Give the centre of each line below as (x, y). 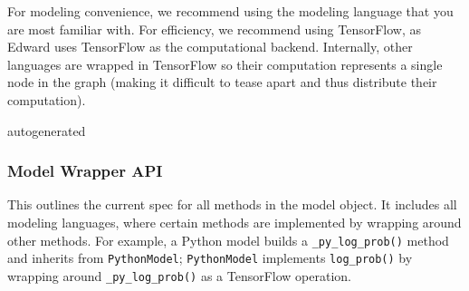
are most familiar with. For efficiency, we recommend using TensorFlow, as (215, 29)
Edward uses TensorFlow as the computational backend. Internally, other (210, 47)
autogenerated (47, 130)
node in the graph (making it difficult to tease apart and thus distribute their (222, 82)
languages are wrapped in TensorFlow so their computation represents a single (225, 64)
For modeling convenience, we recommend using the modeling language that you (230, 11)
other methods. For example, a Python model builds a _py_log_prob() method (228, 240)
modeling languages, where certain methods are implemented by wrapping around (234, 222)
